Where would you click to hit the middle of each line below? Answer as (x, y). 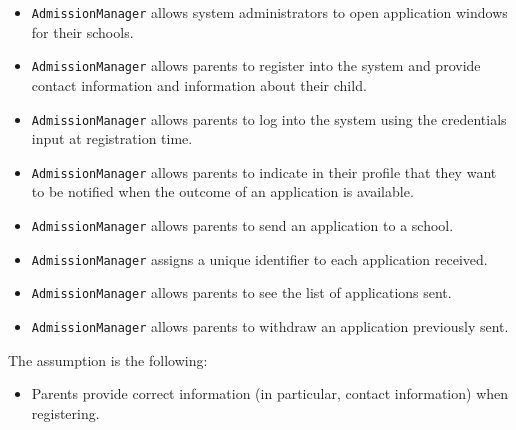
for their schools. (82, 31)
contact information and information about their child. (199, 84)
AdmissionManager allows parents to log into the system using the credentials (269, 118)
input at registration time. (112, 138)
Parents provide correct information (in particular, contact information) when (270, 393)
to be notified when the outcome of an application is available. (222, 191)
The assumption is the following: (108, 359)
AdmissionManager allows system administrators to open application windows (269, 12)
